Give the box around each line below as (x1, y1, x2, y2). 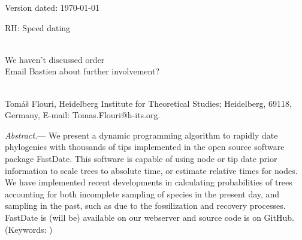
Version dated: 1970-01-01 (5, 1, 100, 13)
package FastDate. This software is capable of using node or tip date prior (5, 152, 277, 164)
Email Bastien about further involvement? (5, 65, 160, 77)
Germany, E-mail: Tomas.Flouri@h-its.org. (5, 109, 161, 121)
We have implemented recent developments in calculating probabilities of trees (5, 176, 292, 188)
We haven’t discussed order (5, 53, 105, 65)
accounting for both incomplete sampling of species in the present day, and (5, 187, 280, 200)
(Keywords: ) (5, 223, 53, 235)
